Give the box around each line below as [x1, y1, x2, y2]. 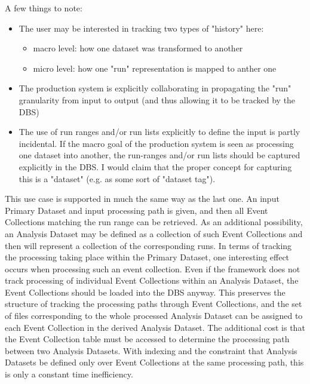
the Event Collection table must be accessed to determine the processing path [5, 333, 290, 345]
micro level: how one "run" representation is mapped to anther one [33, 62, 277, 74]
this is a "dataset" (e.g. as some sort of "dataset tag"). [19, 172, 216, 185]
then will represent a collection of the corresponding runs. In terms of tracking [5, 239, 292, 251]
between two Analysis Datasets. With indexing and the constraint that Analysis [5, 344, 297, 357]
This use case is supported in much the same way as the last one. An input [5, 192, 280, 205]
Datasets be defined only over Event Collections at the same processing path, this [5, 356, 304, 368]
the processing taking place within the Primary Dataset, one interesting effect [5, 251, 290, 263]
